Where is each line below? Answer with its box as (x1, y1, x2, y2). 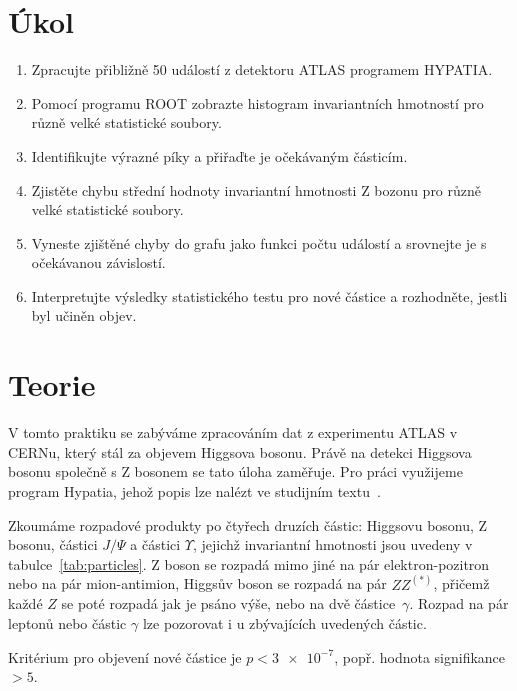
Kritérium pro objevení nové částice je (8, 646, 242, 667)
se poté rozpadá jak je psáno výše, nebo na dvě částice (61, 593, 396, 614)
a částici (130, 534, 181, 555)
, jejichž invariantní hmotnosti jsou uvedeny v (192, 534, 473, 555)
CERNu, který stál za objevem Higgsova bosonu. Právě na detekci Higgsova (8, 441, 472, 462)
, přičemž (433, 573, 490, 594)
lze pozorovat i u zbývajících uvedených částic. (142, 612, 427, 633)
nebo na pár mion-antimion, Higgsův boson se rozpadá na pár (8, 573, 387, 594)
